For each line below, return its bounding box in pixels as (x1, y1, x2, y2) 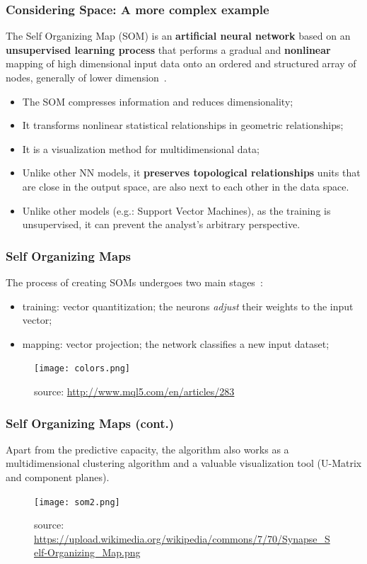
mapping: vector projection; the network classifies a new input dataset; (22, 336, 330, 351)
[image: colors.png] (34, 363, 131, 374)
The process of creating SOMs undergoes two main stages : (6, 274, 263, 289)
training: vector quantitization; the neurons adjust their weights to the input (22, 298, 354, 313)
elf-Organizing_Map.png (34, 545, 141, 560)
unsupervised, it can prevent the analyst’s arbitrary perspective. (22, 217, 301, 232)
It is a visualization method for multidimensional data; (22, 141, 260, 156)
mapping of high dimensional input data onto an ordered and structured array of (6, 56, 356, 71)
